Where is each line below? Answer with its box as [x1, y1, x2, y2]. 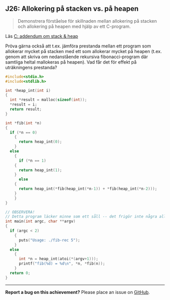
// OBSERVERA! [5, 210, 35, 215]
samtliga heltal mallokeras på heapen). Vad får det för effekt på [5, 59, 137, 65]
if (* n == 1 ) [18, 158, 47, 163]
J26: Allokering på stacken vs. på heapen [5, 5, 139, 13]
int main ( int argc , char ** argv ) [5, 219, 76, 224]
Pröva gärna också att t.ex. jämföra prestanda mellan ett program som [5, 43, 151, 49]
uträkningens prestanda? [5, 64, 57, 70]
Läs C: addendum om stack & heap [5, 33, 78, 39]
